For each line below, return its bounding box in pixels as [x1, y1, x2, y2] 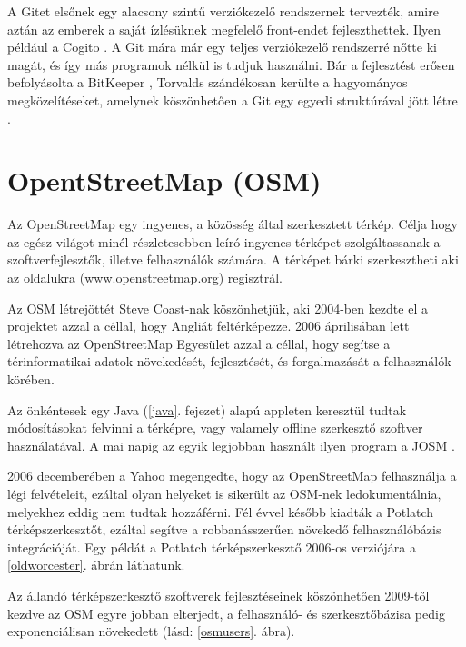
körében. [7, 370, 55, 389]
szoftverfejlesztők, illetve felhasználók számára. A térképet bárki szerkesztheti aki [7, 250, 459, 269]
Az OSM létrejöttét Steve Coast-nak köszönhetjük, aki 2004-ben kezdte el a [7, 298, 428, 317]
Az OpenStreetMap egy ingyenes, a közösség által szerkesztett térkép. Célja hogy [7, 214, 458, 234]
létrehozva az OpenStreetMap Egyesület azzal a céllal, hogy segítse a [7, 333, 391, 353]
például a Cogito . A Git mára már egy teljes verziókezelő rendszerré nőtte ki [7, 37, 437, 56]
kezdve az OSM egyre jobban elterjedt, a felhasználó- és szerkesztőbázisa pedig [7, 603, 445, 622]
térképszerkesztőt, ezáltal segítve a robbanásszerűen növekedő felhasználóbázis [7, 520, 441, 539]
